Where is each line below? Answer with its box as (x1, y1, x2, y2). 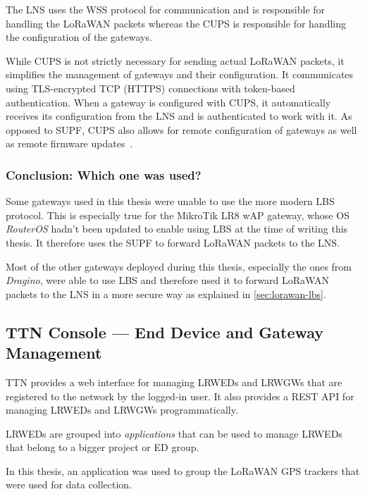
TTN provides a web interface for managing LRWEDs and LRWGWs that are (6, 374, 342, 389)
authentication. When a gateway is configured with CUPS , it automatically (6, 94, 331, 109)
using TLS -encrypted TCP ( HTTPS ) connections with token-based (6, 80, 295, 95)
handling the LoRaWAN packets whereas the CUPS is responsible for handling (6, 16, 346, 30)
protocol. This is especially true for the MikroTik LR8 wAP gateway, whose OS (6, 207, 349, 222)
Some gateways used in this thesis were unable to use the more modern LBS (6, 194, 335, 209)
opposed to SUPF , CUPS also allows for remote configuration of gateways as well (6, 122, 357, 137)
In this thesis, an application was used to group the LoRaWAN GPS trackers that (6, 463, 360, 478)
